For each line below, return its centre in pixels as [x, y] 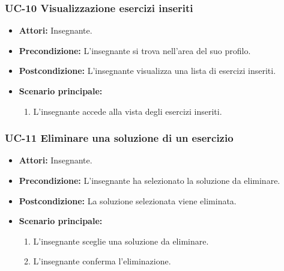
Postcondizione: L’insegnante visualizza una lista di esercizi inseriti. [147, 71]
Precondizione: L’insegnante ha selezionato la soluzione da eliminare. [150, 180]
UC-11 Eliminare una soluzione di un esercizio [119, 138]
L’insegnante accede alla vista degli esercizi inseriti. [128, 111]
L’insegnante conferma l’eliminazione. [102, 261]
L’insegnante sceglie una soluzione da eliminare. [121, 241]
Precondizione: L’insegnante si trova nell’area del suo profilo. [135, 50]
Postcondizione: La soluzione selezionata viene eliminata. [128, 200]
